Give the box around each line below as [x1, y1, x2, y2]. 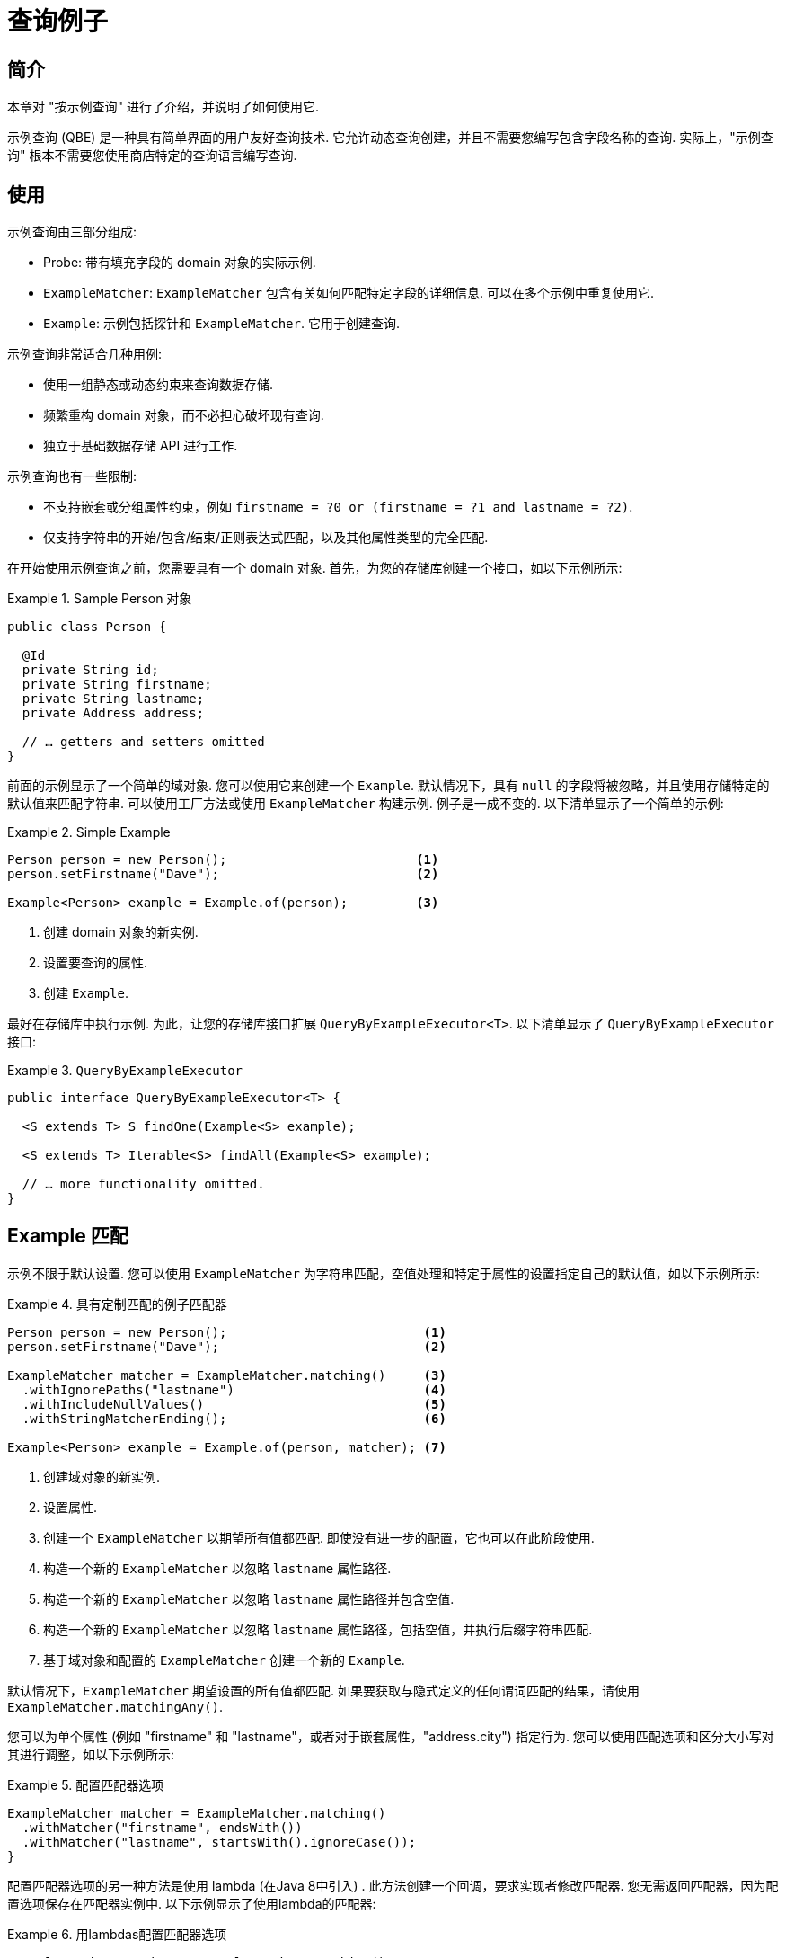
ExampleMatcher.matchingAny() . [7, 1698, 224, 1714]
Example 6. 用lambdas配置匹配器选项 [7, 1926, 227, 1942]
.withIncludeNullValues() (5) [22, 1396, 446, 1411]
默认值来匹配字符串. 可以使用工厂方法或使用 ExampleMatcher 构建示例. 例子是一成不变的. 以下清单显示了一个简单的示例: [7, 796, 724, 812]
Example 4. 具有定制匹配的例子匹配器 [7, 1295, 227, 1312]
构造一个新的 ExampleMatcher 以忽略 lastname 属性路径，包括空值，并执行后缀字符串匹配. [43, 1621, 593, 1637]
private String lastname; [22, 691, 205, 707]
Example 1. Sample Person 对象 [7, 591, 192, 607]
